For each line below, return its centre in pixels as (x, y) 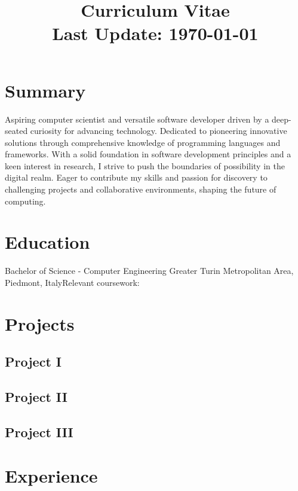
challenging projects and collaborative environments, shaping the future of (141, 189)
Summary (45, 90)
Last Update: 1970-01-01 (155, 33)
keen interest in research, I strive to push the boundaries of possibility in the (145, 165)
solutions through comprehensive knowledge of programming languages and (143, 142)
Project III (39, 431)
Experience (51, 476)
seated (16, 131)
